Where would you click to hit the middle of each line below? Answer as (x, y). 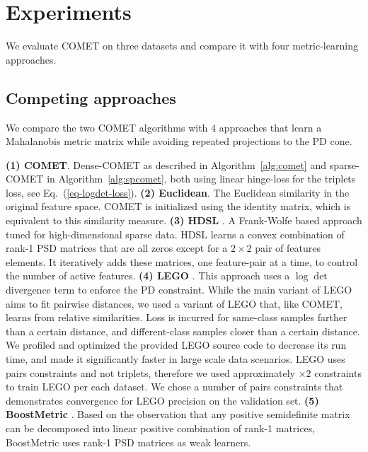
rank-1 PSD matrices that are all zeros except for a (117, 248)
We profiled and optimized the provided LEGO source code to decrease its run (176, 345)
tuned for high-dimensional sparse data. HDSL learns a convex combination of (175, 234)
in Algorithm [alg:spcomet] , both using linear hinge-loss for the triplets (201, 179)
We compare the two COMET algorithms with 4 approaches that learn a (164, 127)
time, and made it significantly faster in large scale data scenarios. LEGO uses (176, 359)
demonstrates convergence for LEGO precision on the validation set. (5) (162, 400)
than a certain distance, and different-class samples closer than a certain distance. (183, 331)
